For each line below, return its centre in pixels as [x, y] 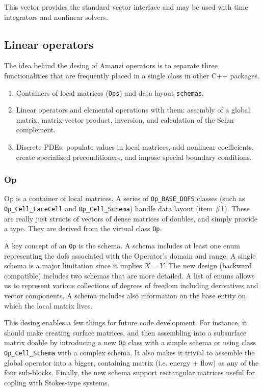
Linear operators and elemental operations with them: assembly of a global [133, 110]
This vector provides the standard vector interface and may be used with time [126, 7]
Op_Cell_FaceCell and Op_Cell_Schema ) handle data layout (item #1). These [127, 208]
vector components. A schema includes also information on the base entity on [125, 296]
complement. [36, 130]
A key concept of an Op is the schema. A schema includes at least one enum [122, 245]
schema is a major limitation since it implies [73, 266]
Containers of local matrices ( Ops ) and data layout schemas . [110, 92]
